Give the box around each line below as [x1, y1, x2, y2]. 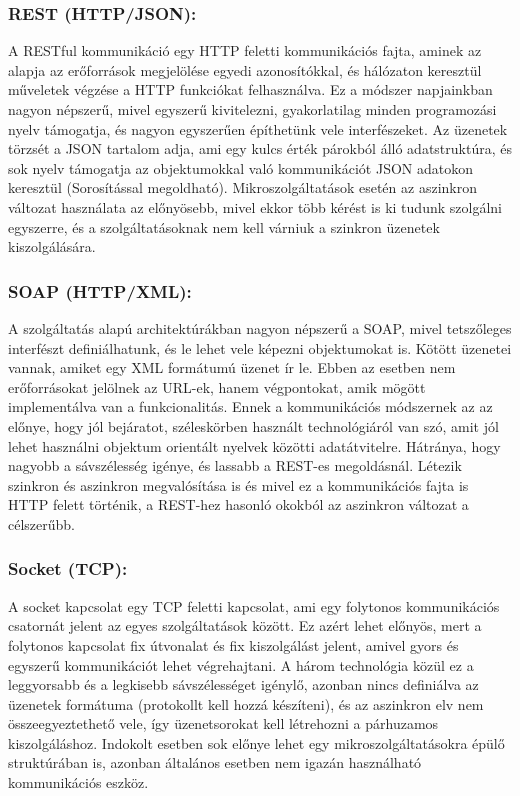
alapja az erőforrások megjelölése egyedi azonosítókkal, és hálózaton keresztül [8, 59, 482, 80]
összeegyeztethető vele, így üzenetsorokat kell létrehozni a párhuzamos [8, 713, 439, 734]
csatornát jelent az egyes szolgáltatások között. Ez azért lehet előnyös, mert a [8, 615, 482, 636]
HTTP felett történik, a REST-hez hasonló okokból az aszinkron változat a [8, 494, 469, 515]
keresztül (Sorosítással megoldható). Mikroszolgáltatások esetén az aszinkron [8, 177, 477, 198]
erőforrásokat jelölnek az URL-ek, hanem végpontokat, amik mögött [8, 376, 426, 397]
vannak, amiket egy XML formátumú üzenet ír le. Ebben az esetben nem [8, 357, 456, 378]
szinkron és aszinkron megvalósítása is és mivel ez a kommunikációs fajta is [8, 474, 469, 495]
